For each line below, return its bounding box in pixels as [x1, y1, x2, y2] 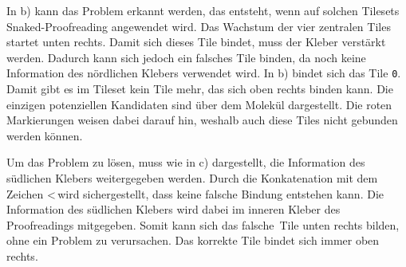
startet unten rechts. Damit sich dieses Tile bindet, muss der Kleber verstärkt [6, 33, 386, 50]
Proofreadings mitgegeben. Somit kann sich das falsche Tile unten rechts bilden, [6, 216, 400, 233]
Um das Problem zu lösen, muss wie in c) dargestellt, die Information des [6, 154, 365, 171]
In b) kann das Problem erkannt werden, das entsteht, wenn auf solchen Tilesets [6, 2, 400, 18]
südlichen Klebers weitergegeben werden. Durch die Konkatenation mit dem [6, 170, 378, 186]
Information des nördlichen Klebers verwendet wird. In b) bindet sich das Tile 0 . [6, 65, 401, 81]
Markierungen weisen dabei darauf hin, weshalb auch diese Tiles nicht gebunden [6, 112, 398, 128]
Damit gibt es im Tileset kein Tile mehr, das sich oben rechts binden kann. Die [6, 80, 393, 97]
